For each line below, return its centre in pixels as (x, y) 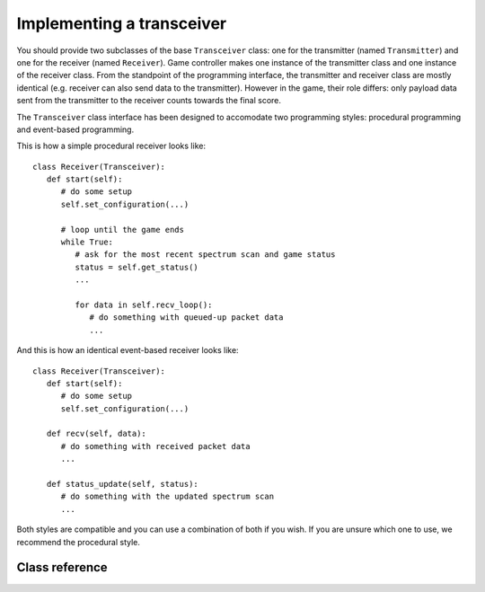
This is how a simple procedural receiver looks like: (111, 146)
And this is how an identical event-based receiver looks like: (128, 350)
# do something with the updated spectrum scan (167, 497)
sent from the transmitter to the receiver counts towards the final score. (149, 101)
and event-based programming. (75, 129)
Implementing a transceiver (122, 23)
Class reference (62, 567)
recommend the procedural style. (79, 542)
